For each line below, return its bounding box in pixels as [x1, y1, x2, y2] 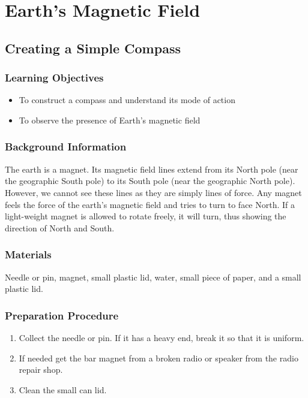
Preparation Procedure [5, 307, 119, 322]
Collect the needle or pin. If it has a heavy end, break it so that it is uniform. [19, 331, 304, 343]
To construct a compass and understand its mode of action [19, 94, 235, 106]
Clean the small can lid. [19, 383, 107, 396]
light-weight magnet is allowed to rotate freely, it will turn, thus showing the [5, 210, 286, 222]
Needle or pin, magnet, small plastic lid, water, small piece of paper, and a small [5, 270, 301, 283]
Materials [5, 247, 52, 262]
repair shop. [19, 363, 63, 376]
